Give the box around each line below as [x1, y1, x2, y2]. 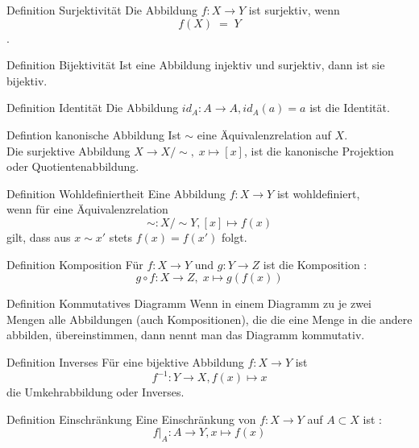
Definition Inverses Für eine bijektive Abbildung [6, 353, 244, 370]
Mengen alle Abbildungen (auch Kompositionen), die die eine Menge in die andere [6, 310, 413, 327]
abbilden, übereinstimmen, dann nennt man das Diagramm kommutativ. [6, 326, 365, 343]
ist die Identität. [309, 99, 390, 116]
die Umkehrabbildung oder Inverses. [6, 384, 185, 400]
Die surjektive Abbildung [6, 142, 131, 159]
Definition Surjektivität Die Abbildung [6, 2, 197, 18]
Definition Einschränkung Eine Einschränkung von [6, 410, 256, 427]
